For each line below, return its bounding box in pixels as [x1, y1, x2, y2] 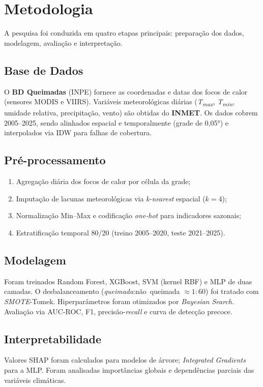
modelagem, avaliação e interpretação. [4, 37, 123, 48]
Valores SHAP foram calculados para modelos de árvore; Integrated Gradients [4, 354, 246, 365]
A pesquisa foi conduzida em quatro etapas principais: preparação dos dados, [4, 27, 244, 38]
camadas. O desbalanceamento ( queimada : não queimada [4, 286, 180, 296]
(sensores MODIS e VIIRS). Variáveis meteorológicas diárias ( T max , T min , [4, 96, 235, 108]
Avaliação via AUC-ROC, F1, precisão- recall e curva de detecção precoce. [4, 306, 232, 316]
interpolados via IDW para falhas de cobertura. [4, 127, 152, 138]
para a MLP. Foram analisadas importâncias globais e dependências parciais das [4, 364, 254, 375]
